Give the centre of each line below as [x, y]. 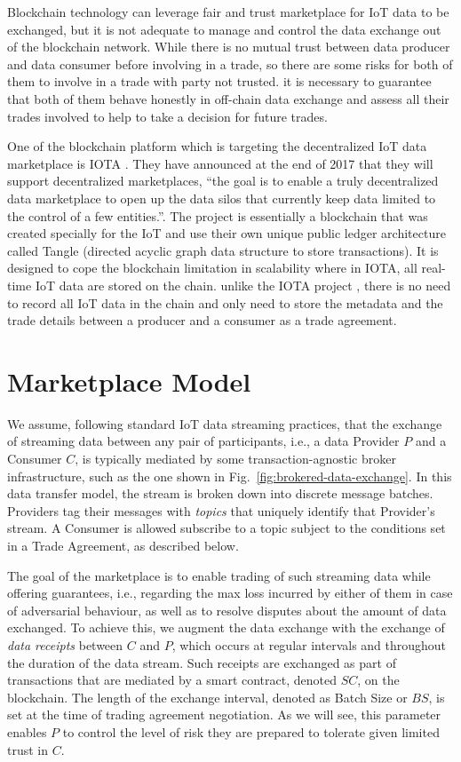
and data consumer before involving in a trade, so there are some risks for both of [230, 63]
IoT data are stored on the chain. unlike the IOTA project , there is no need [243, 285]
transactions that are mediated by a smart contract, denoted [172, 680]
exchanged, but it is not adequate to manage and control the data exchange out [224, 29]
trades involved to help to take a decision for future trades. [167, 116]
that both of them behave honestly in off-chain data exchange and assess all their [228, 98]
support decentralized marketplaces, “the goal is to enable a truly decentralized [223, 181]
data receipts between [65, 644]
